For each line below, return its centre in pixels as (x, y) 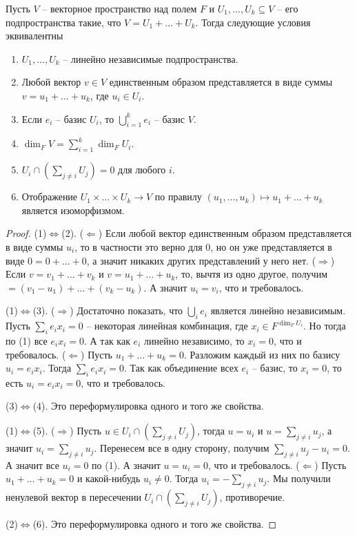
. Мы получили (299, 478)
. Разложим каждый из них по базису (262, 354)
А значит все (32, 465)
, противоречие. (252, 497)
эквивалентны (34, 36)
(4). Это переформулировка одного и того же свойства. (148, 406)
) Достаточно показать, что (126, 310)
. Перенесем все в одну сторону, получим (182, 448)
